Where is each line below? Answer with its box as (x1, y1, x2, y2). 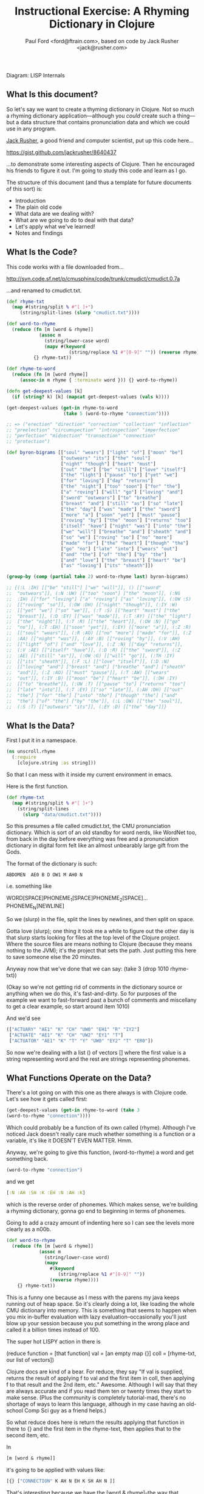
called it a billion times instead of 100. (6, 1326, 100, 1333)
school (6, 1406, 23, 1414)
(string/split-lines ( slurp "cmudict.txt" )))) (19, 310, 140, 316)
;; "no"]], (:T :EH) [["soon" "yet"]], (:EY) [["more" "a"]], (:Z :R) (6, 625, 191, 631)
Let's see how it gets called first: (6, 1096, 88, 1103)
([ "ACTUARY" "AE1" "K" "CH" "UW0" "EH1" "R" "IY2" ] (6, 1026, 140, 1032)
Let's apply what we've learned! (15, 222, 95, 230)
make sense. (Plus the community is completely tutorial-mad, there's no (6, 1393, 186, 1401)
